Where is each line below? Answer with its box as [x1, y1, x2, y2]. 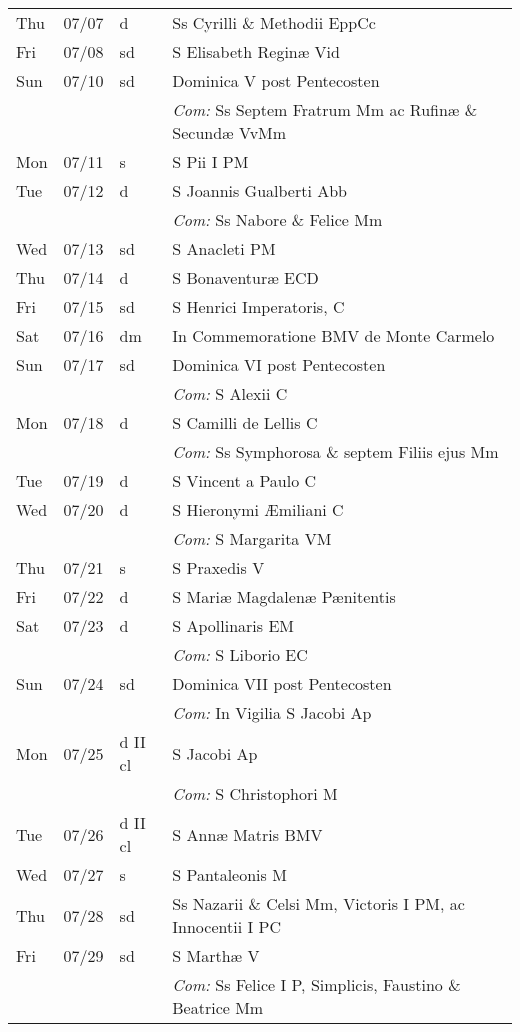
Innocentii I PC [172, 915, 281, 938]
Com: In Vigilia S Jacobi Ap [172, 701, 372, 724]
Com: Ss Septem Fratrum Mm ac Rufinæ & [172, 98, 478, 121]
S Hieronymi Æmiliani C [172, 498, 344, 521]
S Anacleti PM [172, 237, 276, 260]
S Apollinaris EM [172, 614, 295, 637]
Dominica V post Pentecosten [172, 69, 380, 92]
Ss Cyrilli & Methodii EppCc [172, 11, 376, 34]
